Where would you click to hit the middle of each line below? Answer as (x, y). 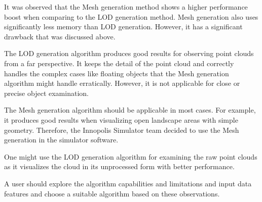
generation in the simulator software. (61, 140)
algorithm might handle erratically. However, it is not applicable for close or (122, 83)
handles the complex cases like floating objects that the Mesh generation (117, 73)
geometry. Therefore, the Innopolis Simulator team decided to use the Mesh (122, 130)
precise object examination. (46, 93)
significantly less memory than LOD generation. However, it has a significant (123, 27)
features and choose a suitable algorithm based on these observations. (112, 193)
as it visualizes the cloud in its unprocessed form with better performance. (119, 166)
